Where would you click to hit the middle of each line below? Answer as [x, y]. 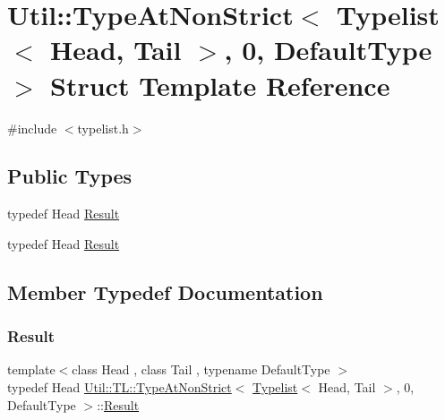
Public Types [70, 176]
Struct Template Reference [220, 85]
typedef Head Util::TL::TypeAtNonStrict [120, 387]
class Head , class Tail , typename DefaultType [201, 369]
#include [32, 128]
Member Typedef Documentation [165, 291]
